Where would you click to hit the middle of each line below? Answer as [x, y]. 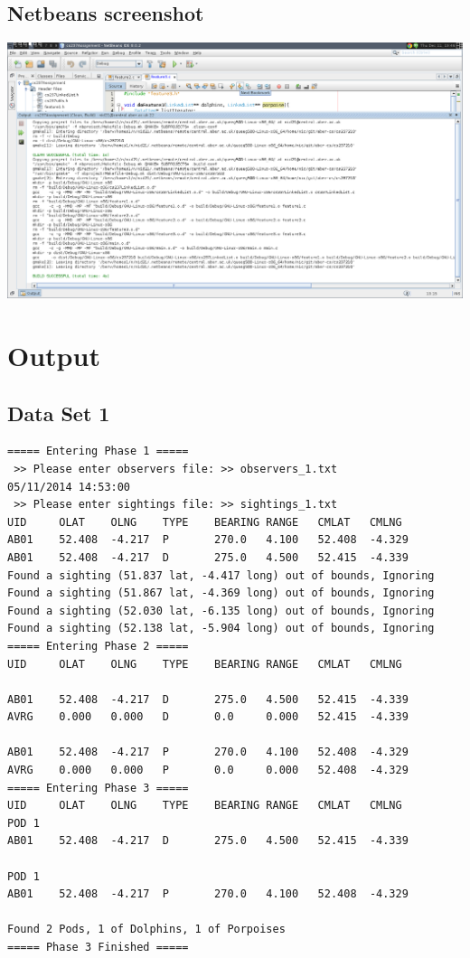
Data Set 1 [59, 413]
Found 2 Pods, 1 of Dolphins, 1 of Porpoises [146, 930]
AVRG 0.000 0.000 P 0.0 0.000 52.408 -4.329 [208, 770]
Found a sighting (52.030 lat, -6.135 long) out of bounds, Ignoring [221, 610]
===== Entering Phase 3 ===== [98, 788]
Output [54, 355]
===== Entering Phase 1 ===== [98, 451]
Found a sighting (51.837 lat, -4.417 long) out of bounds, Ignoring [221, 575]
